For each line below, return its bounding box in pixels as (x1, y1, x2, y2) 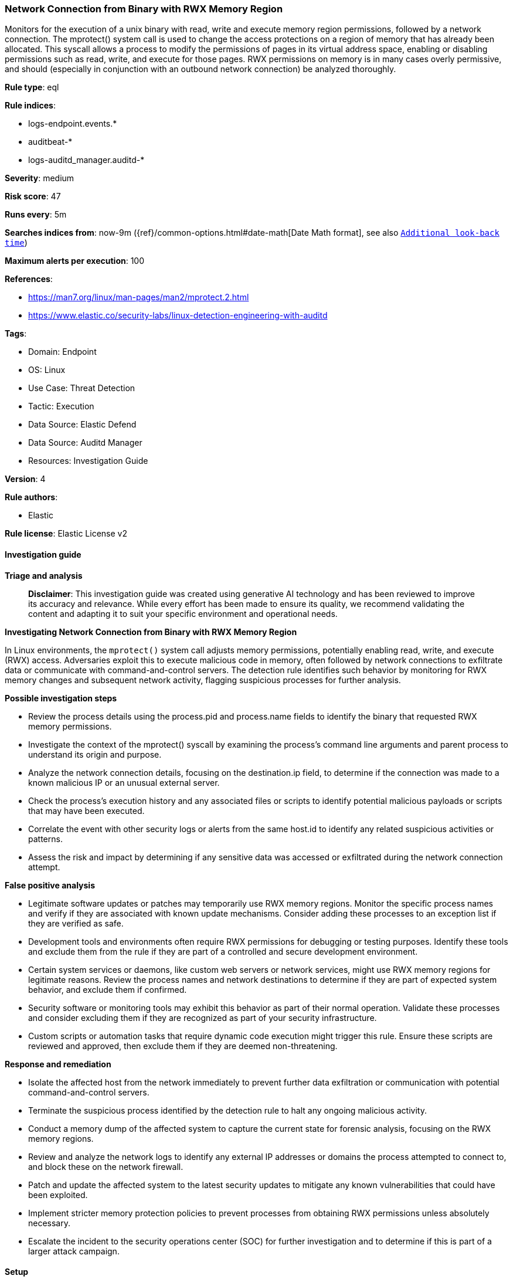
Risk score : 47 (5, 191, 61, 202)
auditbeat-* (28, 137, 73, 147)
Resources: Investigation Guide (28, 456, 148, 466)
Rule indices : (5, 100, 56, 111)
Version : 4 (5, 474, 46, 484)
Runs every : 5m (5, 209, 67, 220)
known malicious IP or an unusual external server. (28, 777, 220, 788)
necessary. (28, 1217, 71, 1228)
